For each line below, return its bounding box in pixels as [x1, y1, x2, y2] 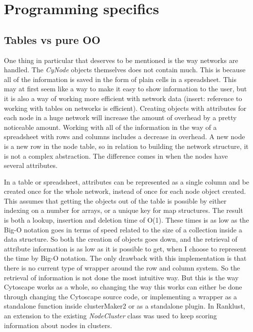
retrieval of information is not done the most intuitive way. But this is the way [4, 272, 239, 282]
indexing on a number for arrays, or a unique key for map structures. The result [4, 205, 243, 215]
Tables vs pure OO [4, 32, 100, 47]
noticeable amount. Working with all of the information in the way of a [4, 122, 217, 132]
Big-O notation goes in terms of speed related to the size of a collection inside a [4, 224, 242, 234]
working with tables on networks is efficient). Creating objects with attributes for [4, 103, 247, 113]
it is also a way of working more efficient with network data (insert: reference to [4, 93, 242, 103]
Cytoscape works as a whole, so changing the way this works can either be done [4, 282, 242, 292]
